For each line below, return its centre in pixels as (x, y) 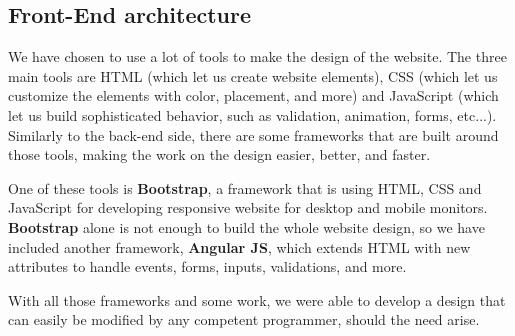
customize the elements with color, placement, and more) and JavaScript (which (253, 95)
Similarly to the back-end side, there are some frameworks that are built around (253, 134)
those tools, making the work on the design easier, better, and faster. (219, 154)
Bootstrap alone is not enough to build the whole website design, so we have (246, 226)
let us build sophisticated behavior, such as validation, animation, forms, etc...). (252, 114)
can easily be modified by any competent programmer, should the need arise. (244, 319)
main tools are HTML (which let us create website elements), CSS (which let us (253, 75)
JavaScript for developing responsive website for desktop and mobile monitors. (248, 207)
